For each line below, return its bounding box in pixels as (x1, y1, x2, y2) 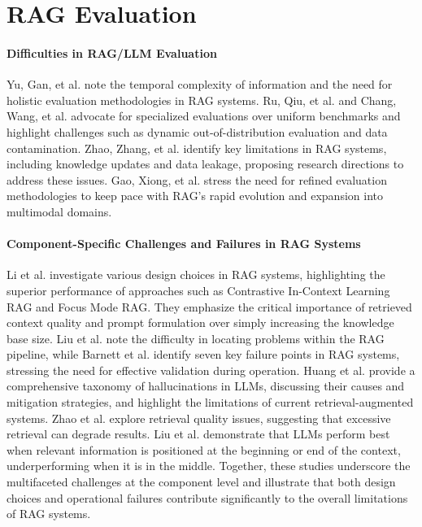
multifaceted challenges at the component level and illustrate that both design (7, 473, 396, 490)
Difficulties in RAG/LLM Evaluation (7, 44, 217, 61)
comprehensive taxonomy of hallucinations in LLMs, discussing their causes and (7, 377, 405, 394)
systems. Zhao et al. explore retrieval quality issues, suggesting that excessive (7, 409, 391, 426)
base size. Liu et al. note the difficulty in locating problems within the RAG (7, 329, 385, 346)
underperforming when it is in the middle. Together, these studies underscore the (7, 457, 411, 474)
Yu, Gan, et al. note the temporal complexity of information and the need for (7, 76, 393, 93)
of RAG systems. (7, 505, 91, 522)
